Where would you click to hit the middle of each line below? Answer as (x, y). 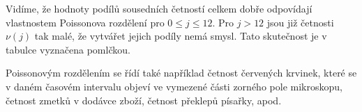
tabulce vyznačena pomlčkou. (68, 49)
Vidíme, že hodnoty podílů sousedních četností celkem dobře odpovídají (159, 8)
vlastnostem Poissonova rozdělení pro (85, 22)
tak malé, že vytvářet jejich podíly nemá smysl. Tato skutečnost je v (181, 36)
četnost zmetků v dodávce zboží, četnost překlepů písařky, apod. (144, 100)
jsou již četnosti (300, 22)
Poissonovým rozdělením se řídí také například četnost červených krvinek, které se (181, 73)
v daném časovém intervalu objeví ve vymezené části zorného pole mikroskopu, (174, 86)
